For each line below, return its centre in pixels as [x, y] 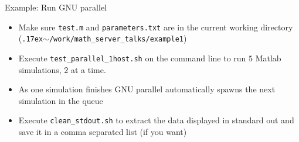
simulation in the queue [61, 100]
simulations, [40, 69]
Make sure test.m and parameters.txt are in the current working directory [156, 27]
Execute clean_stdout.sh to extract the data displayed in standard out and [156, 120]
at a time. [89, 69]
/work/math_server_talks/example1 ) [118, 38]
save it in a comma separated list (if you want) [103, 131]
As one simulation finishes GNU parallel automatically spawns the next [147, 89]
